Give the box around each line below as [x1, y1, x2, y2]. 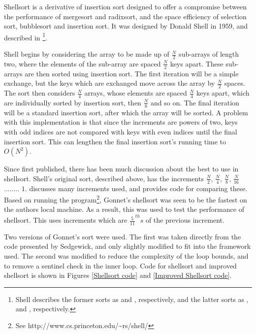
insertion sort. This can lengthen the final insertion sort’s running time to [4, 136, 226, 146]
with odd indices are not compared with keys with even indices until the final [4, 126, 237, 136]
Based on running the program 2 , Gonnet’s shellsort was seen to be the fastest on [4, 193, 247, 204]
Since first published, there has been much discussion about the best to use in [4, 164, 239, 174]
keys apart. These [170, 58, 224, 68]
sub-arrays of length [179, 49, 239, 59]
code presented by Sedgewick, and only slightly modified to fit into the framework [4, 241, 251, 251]
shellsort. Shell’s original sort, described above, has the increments [4, 173, 204, 183]
